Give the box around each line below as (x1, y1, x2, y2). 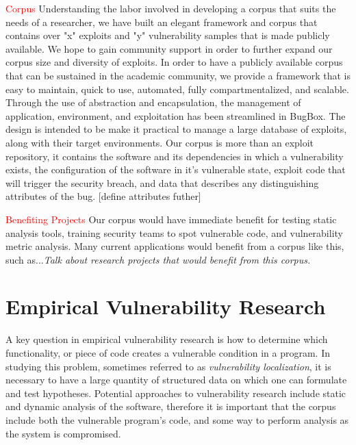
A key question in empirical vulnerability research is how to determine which (5, 332, 328, 346)
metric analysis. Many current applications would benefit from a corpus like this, (5, 239, 344, 253)
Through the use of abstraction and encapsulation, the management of (5, 95, 301, 110)
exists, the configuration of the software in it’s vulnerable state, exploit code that (5, 162, 346, 177)
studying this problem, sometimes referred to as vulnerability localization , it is (5, 359, 331, 373)
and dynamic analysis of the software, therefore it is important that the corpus (5, 399, 336, 414)
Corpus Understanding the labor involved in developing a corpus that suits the (5, 1, 336, 15)
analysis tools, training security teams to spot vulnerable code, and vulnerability (5, 225, 343, 240)
